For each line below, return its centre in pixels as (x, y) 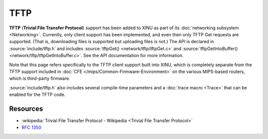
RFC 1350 (32, 128)
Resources (26, 108)
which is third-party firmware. (40, 78)
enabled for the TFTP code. (37, 95)
